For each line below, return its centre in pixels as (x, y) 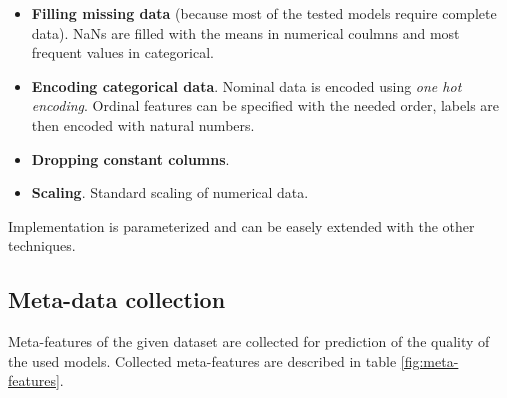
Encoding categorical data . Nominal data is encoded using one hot (246, 85)
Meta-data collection (117, 299)
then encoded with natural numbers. (143, 124)
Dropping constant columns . (130, 158)
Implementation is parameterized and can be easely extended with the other (241, 225)
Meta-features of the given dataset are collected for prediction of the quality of (249, 341)
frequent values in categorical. (122, 52)
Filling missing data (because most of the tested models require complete (264, 13)
